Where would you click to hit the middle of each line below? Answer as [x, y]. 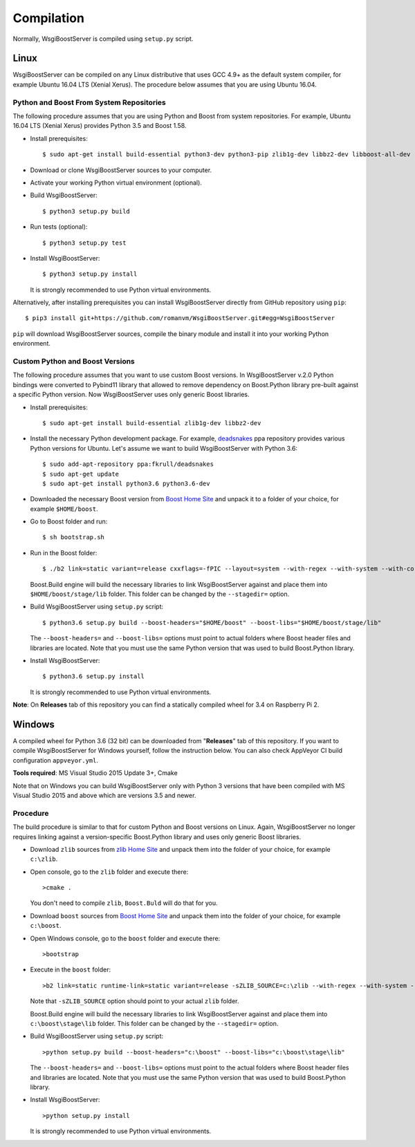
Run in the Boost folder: [64, 552]
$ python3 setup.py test [84, 243]
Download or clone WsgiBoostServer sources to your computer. [121, 170]
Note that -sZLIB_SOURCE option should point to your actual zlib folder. [135, 1001]
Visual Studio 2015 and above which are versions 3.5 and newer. [104, 795]
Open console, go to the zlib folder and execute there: [109, 872]
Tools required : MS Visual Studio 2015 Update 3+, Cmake [95, 773]
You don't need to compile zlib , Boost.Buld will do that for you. [124, 903]
